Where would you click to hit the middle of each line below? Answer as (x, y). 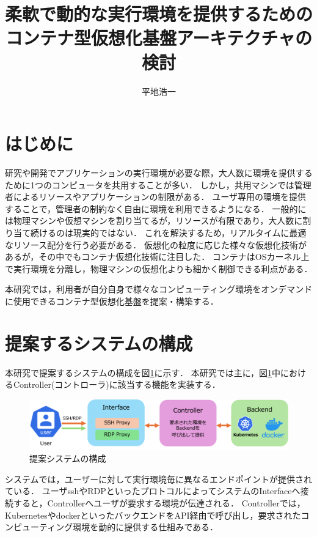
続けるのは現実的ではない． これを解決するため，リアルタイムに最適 (168, 232)
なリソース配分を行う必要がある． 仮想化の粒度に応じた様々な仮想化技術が (156, 244)
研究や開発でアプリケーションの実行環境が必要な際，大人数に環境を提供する (159, 173)
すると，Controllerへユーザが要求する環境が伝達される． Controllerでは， (159, 503)
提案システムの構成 (68, 458)
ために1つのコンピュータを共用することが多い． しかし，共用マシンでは (150, 184)
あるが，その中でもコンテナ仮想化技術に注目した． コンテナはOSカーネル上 (157, 257)
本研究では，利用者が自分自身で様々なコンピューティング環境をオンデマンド (159, 289)
